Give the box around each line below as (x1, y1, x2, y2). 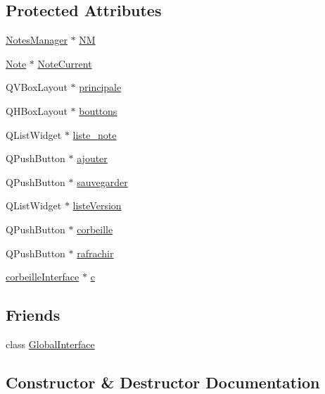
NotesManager (6, 32, 68, 47)
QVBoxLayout (6, 80, 68, 94)
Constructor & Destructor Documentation (6, 371, 320, 393)
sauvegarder (77, 174, 128, 189)
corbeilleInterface (6, 269, 79, 284)
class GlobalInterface (6, 336, 95, 351)
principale (79, 80, 122, 94)
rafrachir (77, 245, 114, 260)
